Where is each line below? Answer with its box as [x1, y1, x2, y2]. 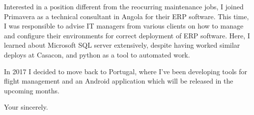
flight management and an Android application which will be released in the [4, 76, 233, 86]
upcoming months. [4, 85, 59, 95]
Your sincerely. [4, 102, 48, 112]
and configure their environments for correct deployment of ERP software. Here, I [4, 30, 250, 40]
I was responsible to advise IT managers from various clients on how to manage [4, 21, 244, 31]
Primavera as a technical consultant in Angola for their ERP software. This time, [4, 11, 249, 21]
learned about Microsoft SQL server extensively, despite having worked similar [4, 40, 240, 50]
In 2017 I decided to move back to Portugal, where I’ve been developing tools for [4, 66, 248, 76]
